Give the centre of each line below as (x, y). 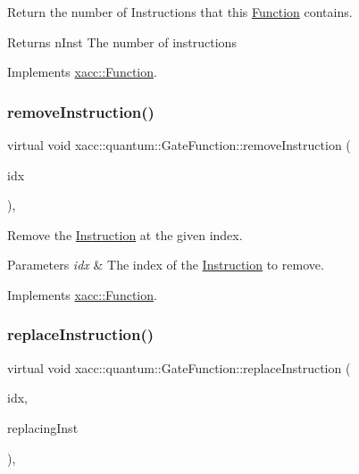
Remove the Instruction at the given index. (125, 234)
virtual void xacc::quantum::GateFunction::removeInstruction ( (179, 145)
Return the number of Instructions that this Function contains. (180, 12)
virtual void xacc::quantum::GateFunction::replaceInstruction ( (179, 367)
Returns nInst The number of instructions (122, 42)
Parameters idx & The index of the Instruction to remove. (166, 265)
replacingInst (43, 427)
